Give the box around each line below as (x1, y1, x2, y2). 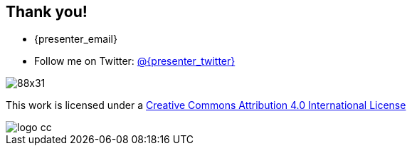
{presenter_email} (34, 33, 117, 46)
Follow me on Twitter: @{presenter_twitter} (34, 55, 236, 68)
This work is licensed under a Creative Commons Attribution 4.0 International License (6, 99, 406, 112)
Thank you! (6, 3, 88, 21)
